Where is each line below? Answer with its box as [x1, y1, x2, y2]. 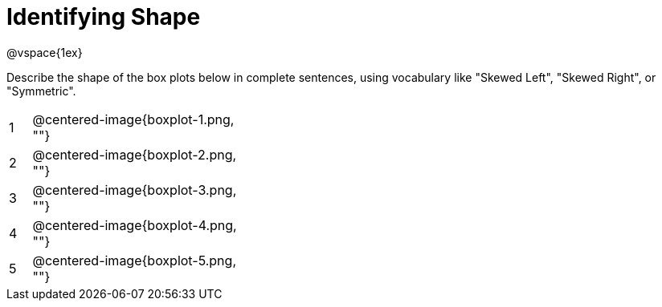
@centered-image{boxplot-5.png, [32, 252, 236, 269]
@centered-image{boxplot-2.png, [32, 146, 237, 163]
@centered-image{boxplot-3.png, [32, 181, 237, 198]
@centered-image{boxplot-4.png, [32, 216, 237, 233]
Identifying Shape [6, 3, 201, 30]
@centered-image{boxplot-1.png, [32, 111, 235, 127]
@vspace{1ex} [6, 45, 83, 59]
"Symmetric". [6, 83, 76, 98]
